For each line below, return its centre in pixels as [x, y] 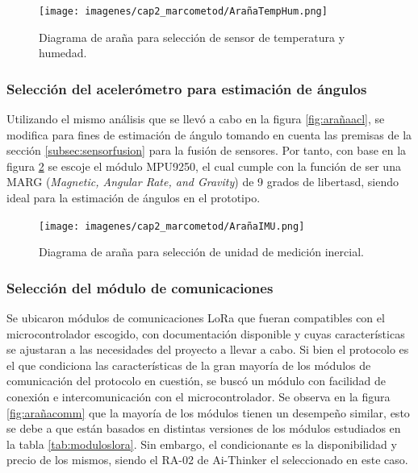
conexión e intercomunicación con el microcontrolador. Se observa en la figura [199, 397]
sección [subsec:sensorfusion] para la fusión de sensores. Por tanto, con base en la [207, 150]
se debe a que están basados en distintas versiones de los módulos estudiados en [204, 428]
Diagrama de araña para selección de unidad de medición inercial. [201, 252]
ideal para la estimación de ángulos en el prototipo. [134, 198]
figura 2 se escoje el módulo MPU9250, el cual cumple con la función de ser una [204, 166]
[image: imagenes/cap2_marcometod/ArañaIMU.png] [172, 226]
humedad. [63, 53]
